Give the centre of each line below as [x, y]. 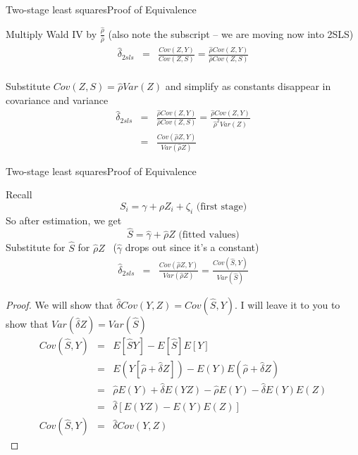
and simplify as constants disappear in [248, 86]
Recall [19, 194]
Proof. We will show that [60, 304]
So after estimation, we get [64, 220]
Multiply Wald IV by [51, 33]
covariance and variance [57, 100]
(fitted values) [209, 235]
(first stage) [222, 206]
